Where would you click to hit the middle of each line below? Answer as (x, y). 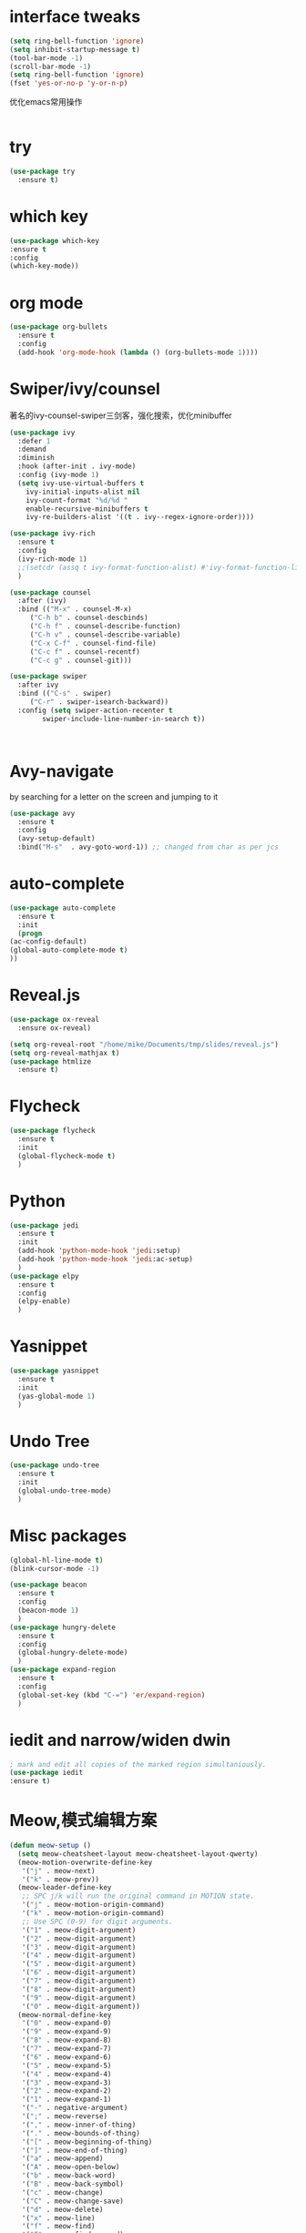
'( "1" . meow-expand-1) (66, 2100)
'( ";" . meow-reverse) (64, 2116)
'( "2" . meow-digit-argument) (79, 1938)
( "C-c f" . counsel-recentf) (85, 652)
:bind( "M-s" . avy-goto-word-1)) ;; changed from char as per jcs (148, 847)
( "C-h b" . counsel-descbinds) (89, 618)
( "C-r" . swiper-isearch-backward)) (99, 702)
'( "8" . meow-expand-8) (66, 2040)
